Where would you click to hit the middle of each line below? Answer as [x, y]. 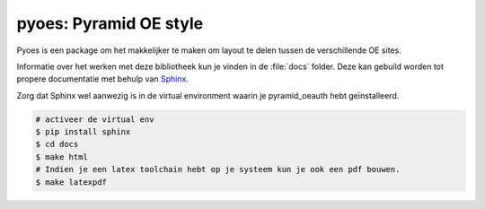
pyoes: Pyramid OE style [110, 23]
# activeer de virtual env [95, 119]
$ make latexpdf [71, 182]
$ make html [62, 157]
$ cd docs [57, 144]
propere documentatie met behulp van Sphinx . [102, 79]
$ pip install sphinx [83, 132]
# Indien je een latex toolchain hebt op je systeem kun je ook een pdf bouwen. [218, 170]
